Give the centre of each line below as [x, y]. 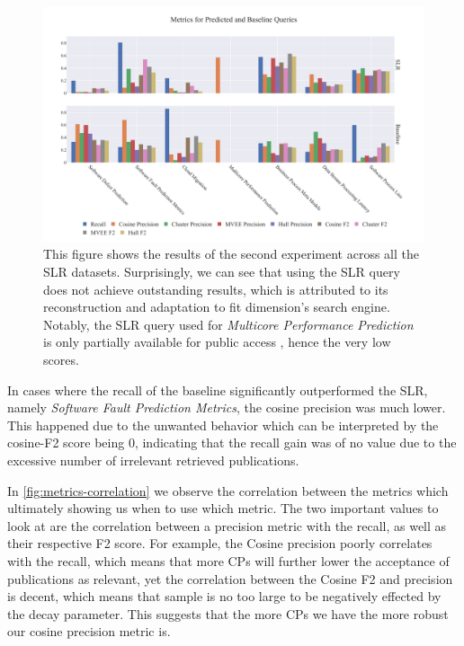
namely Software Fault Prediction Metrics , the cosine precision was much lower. [227, 407]
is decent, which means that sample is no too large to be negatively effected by [224, 596]
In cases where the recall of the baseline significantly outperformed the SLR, [218, 389]
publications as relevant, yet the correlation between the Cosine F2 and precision [230, 578]
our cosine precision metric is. [89, 631]
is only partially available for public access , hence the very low [217, 342]
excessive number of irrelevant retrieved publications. [153, 460]
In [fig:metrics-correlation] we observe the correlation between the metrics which [228, 490]
